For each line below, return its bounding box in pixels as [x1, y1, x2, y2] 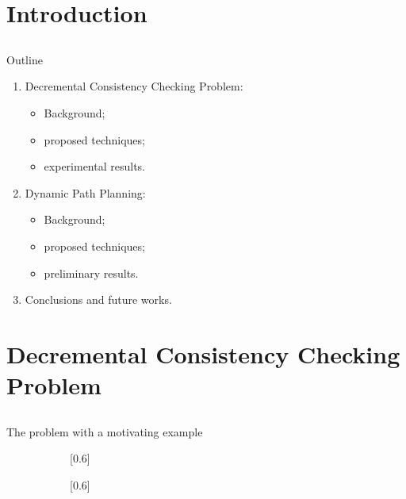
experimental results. [44, 158, 145, 175]
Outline [6, 51, 43, 67]
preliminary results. [44, 264, 139, 281]
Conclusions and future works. [25, 291, 172, 308]
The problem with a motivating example [6, 423, 203, 440]
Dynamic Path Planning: [25, 184, 146, 201]
